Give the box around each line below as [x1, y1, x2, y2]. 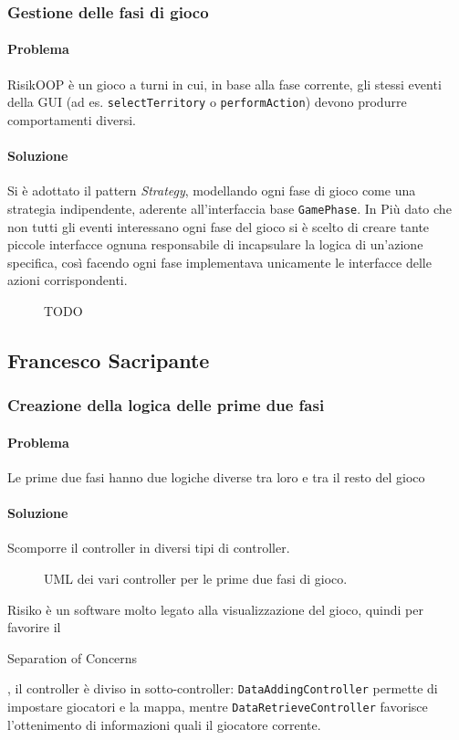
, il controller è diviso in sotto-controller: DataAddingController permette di [7, 679, 438, 698]
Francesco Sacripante [7, 345, 210, 374]
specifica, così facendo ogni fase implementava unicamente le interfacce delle [7, 252, 432, 271]
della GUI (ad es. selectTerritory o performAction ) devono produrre [7, 92, 407, 111]
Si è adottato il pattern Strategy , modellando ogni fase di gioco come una [7, 181, 416, 200]
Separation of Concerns [7, 648, 138, 667]
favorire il [7, 618, 61, 637]
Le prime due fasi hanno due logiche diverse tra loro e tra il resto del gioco [7, 467, 425, 486]
